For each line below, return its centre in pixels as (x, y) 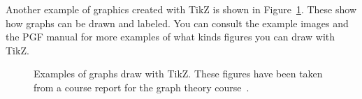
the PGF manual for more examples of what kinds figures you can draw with (171, 37)
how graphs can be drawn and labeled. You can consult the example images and (177, 23)
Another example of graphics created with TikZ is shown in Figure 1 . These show (181, 9)
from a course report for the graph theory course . (142, 87)
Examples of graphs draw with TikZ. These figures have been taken (178, 74)
